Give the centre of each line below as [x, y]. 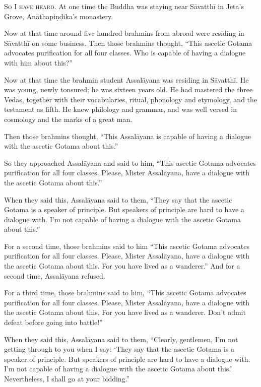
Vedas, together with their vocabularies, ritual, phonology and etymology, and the [131, 99]
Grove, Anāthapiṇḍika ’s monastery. [59, 16]
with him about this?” [38, 62]
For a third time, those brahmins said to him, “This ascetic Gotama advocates [125, 293]
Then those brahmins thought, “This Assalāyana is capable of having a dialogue [128, 136]
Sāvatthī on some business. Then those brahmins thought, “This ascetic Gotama [128, 43]
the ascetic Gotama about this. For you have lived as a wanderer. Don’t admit [125, 312]
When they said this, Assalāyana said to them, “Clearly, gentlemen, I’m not [121, 339]
